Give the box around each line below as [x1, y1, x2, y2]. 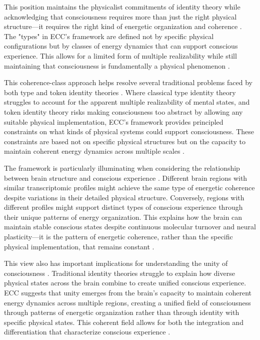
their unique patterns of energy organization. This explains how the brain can [4, 211, 242, 222]
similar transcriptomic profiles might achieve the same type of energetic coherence [4, 182, 255, 193]
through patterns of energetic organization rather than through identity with [4, 307, 239, 317]
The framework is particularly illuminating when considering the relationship [4, 162, 240, 173]
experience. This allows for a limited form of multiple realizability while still [4, 50, 237, 61]
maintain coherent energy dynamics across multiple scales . [4, 146, 184, 156]
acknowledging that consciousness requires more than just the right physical [4, 11, 237, 22]
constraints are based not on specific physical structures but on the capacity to [4, 136, 245, 146]
